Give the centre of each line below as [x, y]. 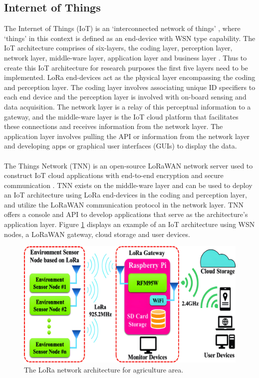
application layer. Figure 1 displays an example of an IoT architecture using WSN [129, 224]
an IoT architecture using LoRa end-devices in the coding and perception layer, [126, 195]
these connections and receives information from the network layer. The [114, 126]
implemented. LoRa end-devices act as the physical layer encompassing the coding [130, 77]
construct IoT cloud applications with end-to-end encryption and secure [114, 175]
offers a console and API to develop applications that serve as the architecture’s [126, 214]
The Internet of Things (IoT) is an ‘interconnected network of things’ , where [122, 28]
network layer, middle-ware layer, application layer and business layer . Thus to [126, 57]
